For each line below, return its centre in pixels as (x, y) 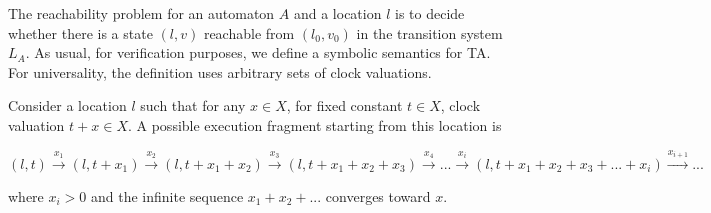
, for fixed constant (344, 105)
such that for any (193, 105)
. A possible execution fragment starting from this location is (314, 124)
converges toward (378, 196)
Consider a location (67, 105)
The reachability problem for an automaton (141, 13)
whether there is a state (80, 32)
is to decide (430, 13)
